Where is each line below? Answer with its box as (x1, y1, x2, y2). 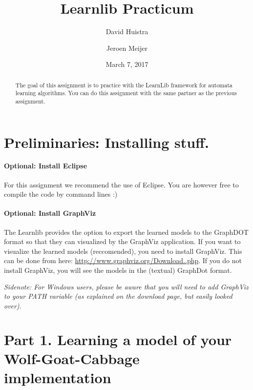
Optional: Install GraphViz (4, 208, 96, 218)
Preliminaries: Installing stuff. (4, 132, 209, 152)
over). (4, 300, 21, 310)
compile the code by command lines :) (4, 189, 118, 199)
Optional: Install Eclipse (4, 161, 87, 171)
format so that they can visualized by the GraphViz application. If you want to (4, 236, 241, 246)
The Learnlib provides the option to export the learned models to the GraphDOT (4, 226, 249, 237)
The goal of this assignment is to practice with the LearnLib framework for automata (15, 81, 232, 89)
